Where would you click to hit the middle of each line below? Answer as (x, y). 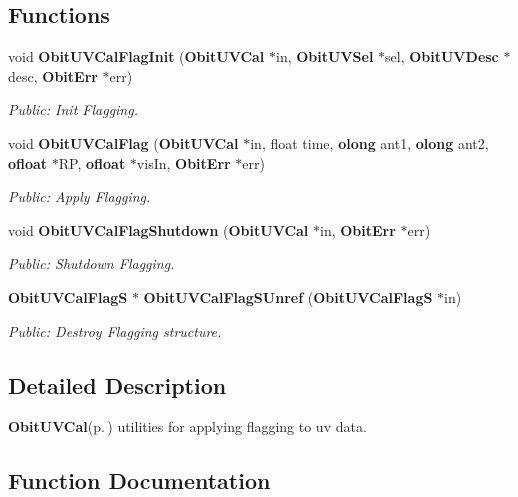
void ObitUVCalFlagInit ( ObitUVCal (136, 56)
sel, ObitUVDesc (442, 56)
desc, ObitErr (53, 75)
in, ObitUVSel (325, 56)
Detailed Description (117, 384)
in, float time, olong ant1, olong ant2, (369, 142)
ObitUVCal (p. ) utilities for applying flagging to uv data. (187, 426)
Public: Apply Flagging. (79, 196)
